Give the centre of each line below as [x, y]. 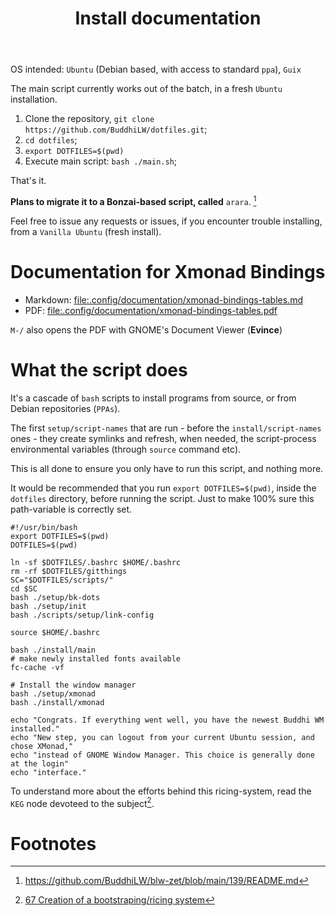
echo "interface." [48, 772]
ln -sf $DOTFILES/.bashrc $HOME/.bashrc [96, 562]
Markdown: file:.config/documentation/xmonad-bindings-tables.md [163, 299]
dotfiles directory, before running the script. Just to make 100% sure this [162, 498]
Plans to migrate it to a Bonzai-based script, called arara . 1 [133, 200]
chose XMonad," [42, 746]
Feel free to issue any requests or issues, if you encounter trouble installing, [166, 221]
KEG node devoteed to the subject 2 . [82, 802]
